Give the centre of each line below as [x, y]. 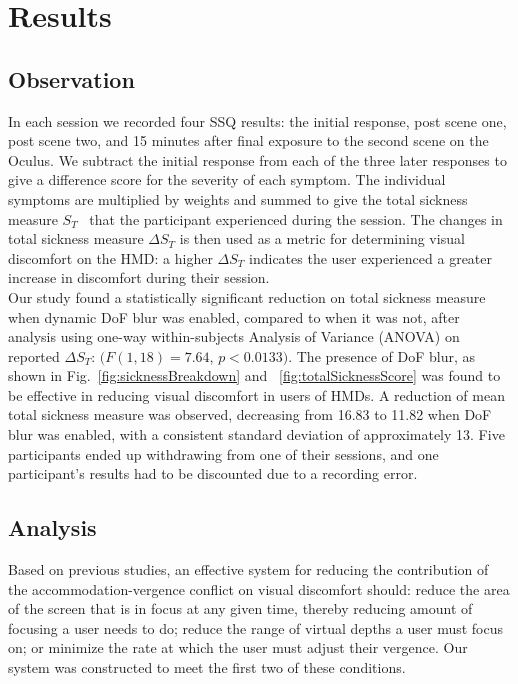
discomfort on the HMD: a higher [110, 257]
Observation [71, 78]
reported [34, 355]
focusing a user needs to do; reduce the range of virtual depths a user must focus [255, 627]
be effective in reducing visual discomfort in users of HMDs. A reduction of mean [256, 394]
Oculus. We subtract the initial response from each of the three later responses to [257, 159]
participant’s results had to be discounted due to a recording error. [213, 473]
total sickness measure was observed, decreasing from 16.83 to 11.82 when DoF [250, 414]
